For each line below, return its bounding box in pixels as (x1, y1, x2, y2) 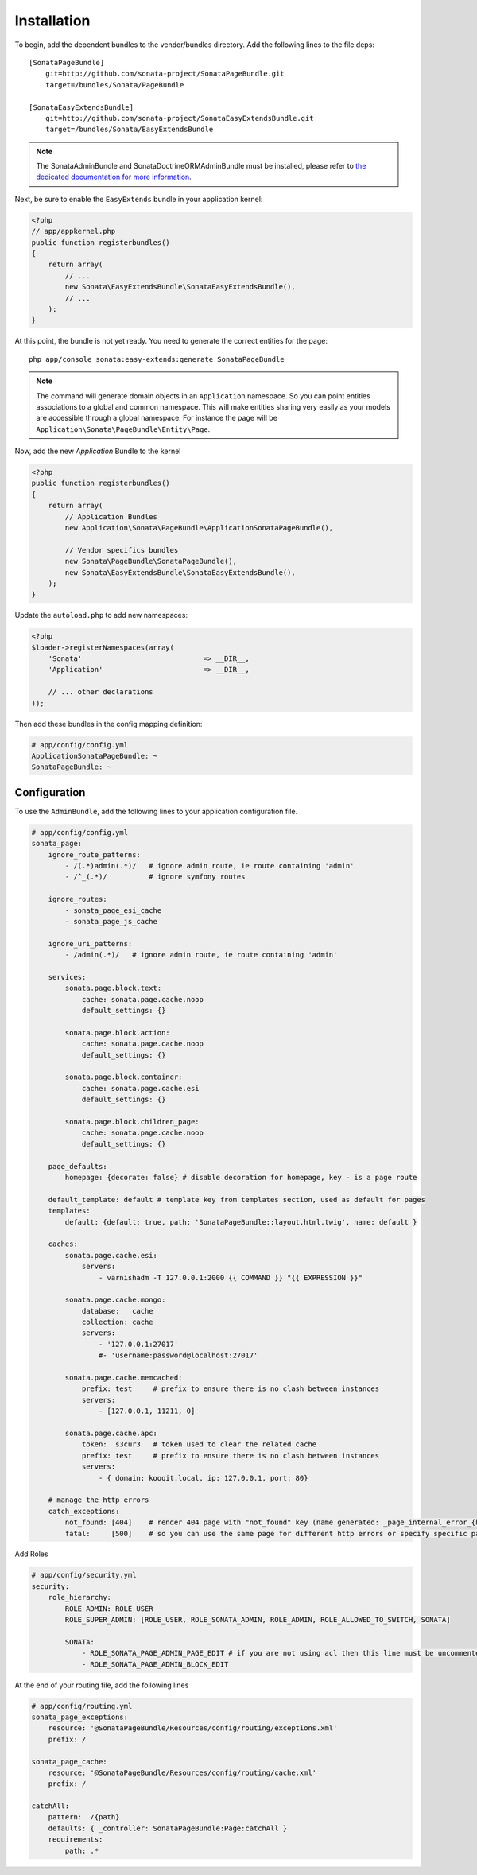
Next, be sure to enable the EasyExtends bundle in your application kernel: (14, 194, 263, 204)
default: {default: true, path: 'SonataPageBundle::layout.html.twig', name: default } (64, 1217, 417, 1226)
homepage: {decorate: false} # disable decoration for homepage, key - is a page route (64, 1173, 417, 1182)
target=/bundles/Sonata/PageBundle (45, 80, 184, 89)
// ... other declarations (48, 688, 154, 697)
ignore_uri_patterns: (48, 939, 133, 948)
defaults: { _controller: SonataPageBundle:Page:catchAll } (48, 1823, 288, 1833)
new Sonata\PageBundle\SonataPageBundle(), (64, 557, 238, 566)
